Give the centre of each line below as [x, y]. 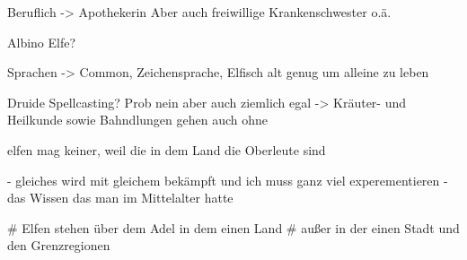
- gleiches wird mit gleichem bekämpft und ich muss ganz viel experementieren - [228, 180]
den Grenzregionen [59, 245]
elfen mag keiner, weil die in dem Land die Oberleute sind [167, 149]
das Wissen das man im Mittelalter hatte [120, 198]
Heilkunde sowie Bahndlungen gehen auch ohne [138, 120]
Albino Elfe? [42, 42]
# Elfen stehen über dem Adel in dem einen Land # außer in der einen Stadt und [233, 227]
